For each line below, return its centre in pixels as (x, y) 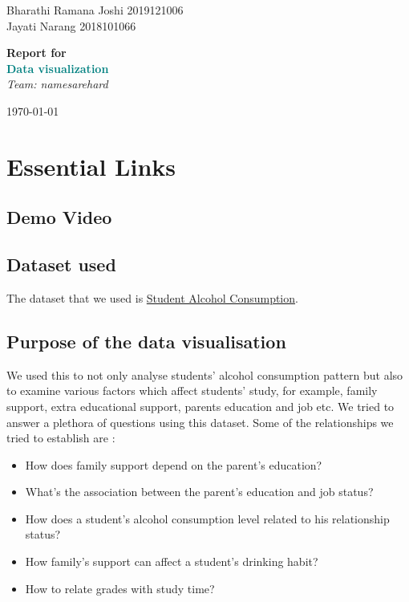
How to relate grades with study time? (120, 588)
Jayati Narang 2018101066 (71, 25)
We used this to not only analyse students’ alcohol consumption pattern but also (205, 374)
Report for (36, 53)
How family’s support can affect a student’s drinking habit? (172, 561)
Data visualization (58, 68)
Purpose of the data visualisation (146, 341)
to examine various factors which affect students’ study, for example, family (192, 390)
